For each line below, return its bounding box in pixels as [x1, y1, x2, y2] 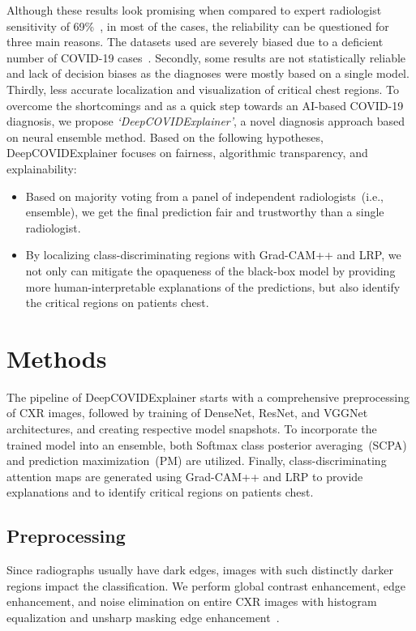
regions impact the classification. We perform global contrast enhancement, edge [6, 577, 405, 594]
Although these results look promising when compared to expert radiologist [6, 2, 382, 18]
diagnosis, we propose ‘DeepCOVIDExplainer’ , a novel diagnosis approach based [6, 113, 405, 130]
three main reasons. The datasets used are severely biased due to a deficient [6, 33, 384, 50]
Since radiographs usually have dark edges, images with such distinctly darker [6, 561, 394, 578]
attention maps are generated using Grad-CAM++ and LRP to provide [6, 467, 363, 484]
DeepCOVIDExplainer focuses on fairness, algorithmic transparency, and [6, 144, 368, 161]
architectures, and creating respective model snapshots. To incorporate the [6, 420, 377, 437]
